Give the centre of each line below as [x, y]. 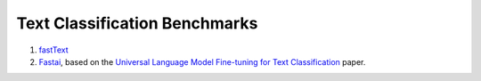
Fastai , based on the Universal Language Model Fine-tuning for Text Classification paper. [202, 61]
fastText [53, 50]
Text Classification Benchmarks [137, 23]
